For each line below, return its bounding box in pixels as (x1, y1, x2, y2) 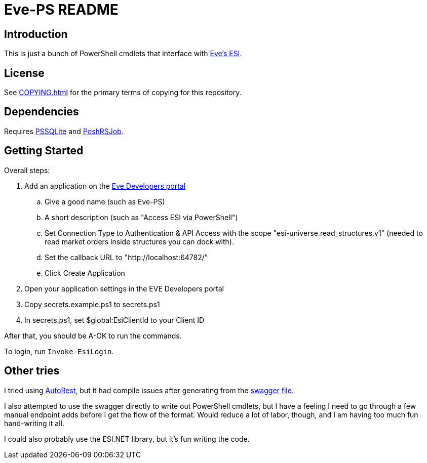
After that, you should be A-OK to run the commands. (4, 331, 182, 340)
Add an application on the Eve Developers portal (24, 181, 186, 190)
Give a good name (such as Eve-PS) (45, 197, 165, 206)
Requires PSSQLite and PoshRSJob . (4, 127, 124, 136)
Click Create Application (45, 268, 125, 277)
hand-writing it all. (4, 418, 65, 428)
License (4, 66, 45, 79)
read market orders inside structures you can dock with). (45, 237, 234, 246)
